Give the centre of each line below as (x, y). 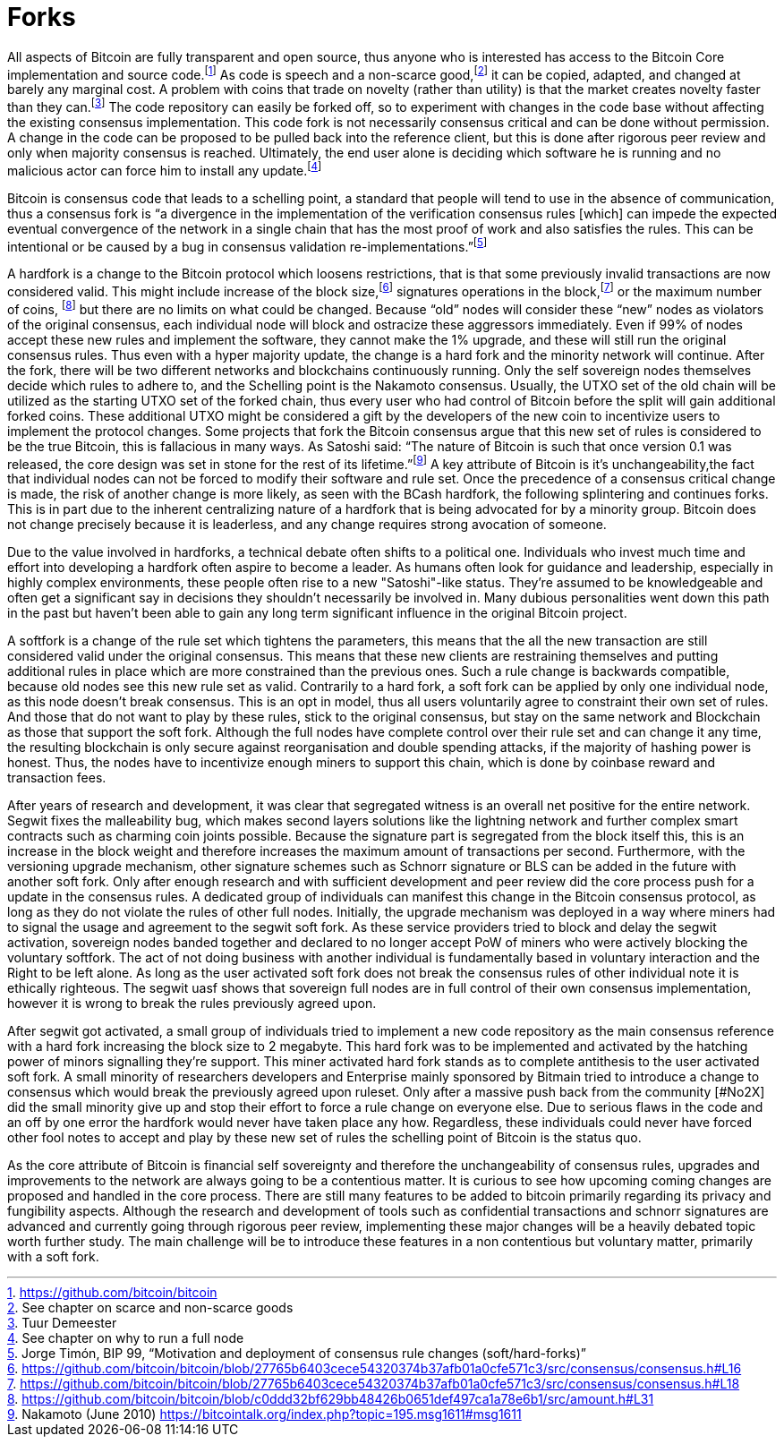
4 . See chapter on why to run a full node (126, 1338)
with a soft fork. (53, 1257)
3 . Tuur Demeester (62, 1323)
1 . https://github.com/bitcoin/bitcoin (112, 1293)
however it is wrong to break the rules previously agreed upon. (192, 1004)
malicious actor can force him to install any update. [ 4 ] (165, 169)
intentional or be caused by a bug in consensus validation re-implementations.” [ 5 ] (247, 245)
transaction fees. (57, 778)
